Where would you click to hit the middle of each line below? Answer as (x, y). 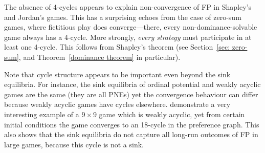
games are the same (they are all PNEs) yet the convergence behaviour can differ (131, 94)
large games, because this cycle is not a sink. (74, 144)
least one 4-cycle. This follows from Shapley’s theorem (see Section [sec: (117, 47)
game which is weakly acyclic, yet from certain (172, 114)
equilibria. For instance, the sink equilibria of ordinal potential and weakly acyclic (132, 84)
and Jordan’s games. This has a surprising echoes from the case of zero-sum (123, 17)
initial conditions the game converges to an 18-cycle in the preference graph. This (132, 124)
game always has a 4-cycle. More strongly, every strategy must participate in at (128, 37)
